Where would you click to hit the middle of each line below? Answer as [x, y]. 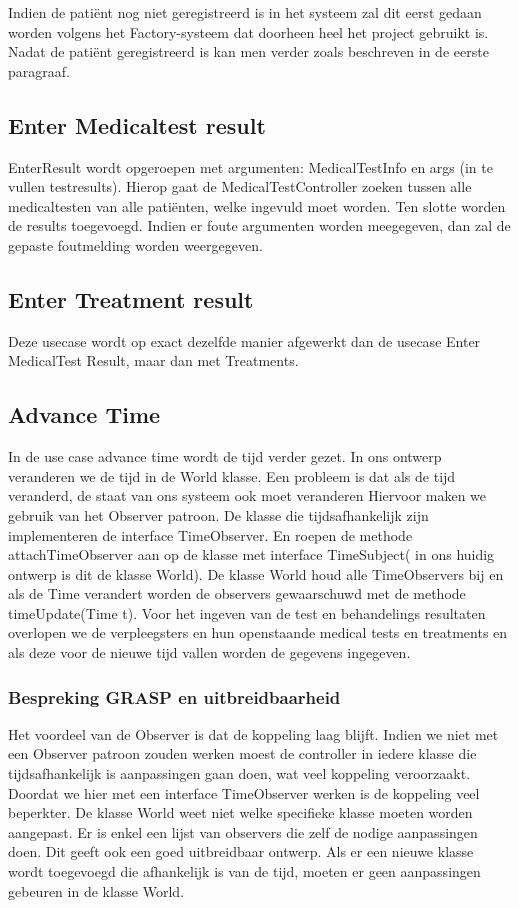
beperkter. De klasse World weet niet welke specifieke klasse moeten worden [240, 812]
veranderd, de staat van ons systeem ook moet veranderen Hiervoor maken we [247, 495]
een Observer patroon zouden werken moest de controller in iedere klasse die [242, 753]
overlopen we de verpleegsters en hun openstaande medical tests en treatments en [258, 632]
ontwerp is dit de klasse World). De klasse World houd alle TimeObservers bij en [256, 573]
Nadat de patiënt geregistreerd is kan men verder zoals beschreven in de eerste [248, 51]
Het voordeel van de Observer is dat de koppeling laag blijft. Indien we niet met [253, 733]
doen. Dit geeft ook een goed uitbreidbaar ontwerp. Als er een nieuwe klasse [241, 851]
